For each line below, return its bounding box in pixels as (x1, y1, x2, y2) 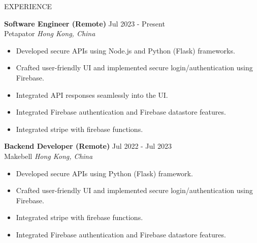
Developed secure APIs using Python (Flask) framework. (16, 168, 193, 178)
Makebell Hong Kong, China (4, 150, 93, 161)
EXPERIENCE (4, 1, 52, 11)
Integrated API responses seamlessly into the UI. (16, 89, 168, 100)
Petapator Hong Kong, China (4, 28, 95, 39)
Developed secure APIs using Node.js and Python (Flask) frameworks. (16, 45, 235, 56)
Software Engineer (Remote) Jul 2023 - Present (4, 18, 165, 29)
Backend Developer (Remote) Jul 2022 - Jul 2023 (4, 141, 172, 151)
